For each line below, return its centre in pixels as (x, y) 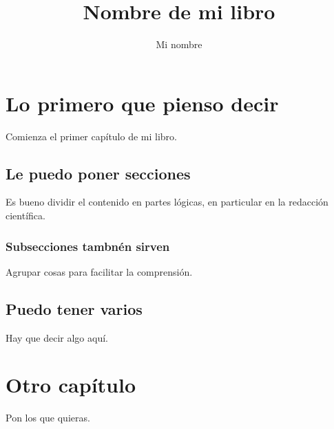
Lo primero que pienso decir (142, 103)
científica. (25, 216)
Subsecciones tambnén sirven (88, 246)
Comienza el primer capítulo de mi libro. (92, 136)
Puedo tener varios (74, 308)
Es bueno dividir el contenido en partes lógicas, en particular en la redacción (167, 202)
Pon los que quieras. (48, 418)
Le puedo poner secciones (98, 173)
